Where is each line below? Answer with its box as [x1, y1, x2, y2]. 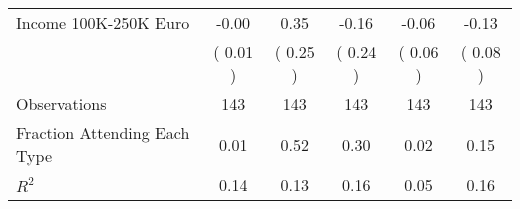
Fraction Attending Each [16, 121, 190, 144]
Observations [16, 92, 107, 115]
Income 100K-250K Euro [16, 11, 190, 34]
